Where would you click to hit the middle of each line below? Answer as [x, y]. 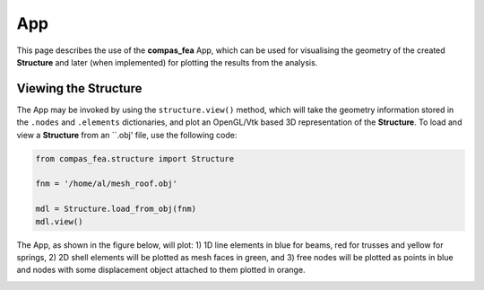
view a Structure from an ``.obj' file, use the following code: [127, 135]
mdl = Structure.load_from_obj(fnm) [116, 209]
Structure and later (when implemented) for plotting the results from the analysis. [167, 62]
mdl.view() [59, 221]
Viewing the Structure [79, 88]
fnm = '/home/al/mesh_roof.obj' [107, 184]
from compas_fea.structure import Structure [135, 158]
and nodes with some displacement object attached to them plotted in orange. [161, 270]
